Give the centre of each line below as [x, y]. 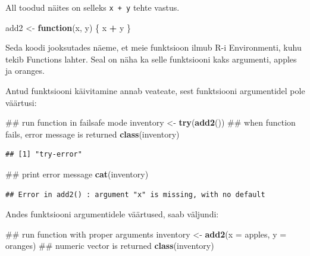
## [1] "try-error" [44, 154]
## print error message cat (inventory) [77, 174]
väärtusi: [21, 102]
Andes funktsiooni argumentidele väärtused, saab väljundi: [112, 214]
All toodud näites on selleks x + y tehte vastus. [93, 7]
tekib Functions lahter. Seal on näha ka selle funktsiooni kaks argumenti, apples [151, 59]
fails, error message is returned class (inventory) [93, 134]
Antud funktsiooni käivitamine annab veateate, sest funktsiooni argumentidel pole [155, 91]
